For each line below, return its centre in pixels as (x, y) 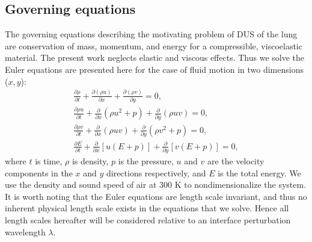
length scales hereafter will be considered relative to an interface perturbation (148, 220)
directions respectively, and (156, 172)
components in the (39, 172)
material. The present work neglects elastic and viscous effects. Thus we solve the (155, 57)
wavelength (25, 231)
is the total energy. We (259, 172)
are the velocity (236, 161)
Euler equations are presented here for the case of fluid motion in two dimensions (154, 69)
